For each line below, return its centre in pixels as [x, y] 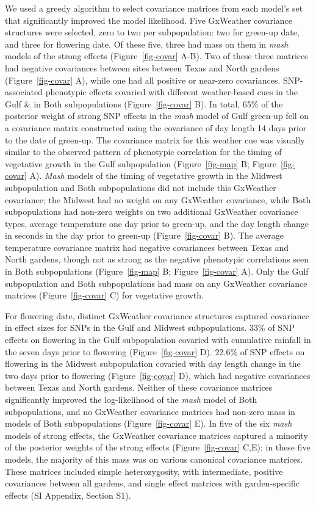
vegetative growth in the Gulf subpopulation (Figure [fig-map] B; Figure [141, 163]
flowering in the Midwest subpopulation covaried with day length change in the [153, 363]
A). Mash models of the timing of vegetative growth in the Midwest [156, 175]
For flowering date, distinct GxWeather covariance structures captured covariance [157, 315]
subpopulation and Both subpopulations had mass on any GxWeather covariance [156, 283]
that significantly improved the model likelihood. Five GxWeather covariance [149, 20]
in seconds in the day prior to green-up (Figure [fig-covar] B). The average [144, 235]
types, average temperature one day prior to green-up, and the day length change [157, 223]
